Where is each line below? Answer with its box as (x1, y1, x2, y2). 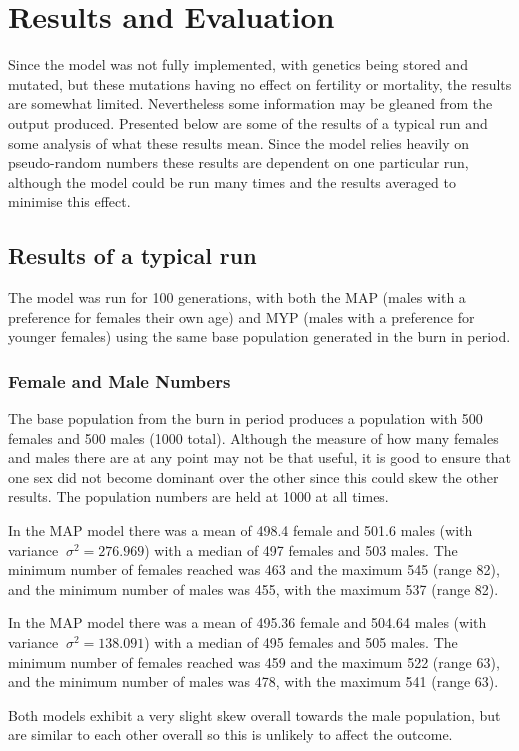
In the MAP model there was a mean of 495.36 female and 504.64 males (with (8, 612, 487, 633)
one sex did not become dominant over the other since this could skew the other (8, 466, 499, 487)
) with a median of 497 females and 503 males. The (144, 539, 458, 560)
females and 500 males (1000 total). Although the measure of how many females (8, 427, 499, 448)
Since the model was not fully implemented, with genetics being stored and (8, 54, 468, 75)
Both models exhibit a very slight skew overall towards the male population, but (8, 704, 501, 725)
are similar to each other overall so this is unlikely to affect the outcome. (8, 724, 453, 745)
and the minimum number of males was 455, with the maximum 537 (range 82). (8, 578, 499, 599)
